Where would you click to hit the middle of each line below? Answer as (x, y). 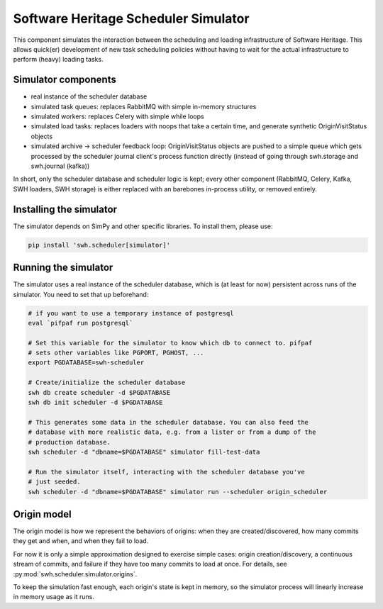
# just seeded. (54, 482)
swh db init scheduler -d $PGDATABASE (95, 403)
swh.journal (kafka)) (60, 166)
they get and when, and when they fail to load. (81, 541)
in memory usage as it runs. (54, 597)
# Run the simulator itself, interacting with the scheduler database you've (166, 472)
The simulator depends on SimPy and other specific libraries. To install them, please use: (143, 226)
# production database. (70, 442)
